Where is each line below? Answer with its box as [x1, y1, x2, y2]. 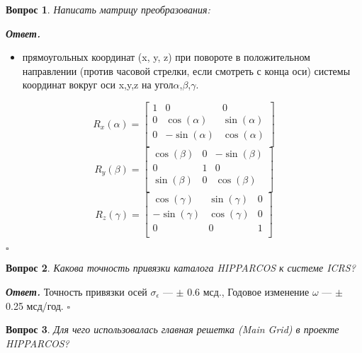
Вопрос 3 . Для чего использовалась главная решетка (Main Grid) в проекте [6, 322, 339, 337]
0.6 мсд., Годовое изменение [187, 284, 310, 299]
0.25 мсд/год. [6, 298, 64, 313]
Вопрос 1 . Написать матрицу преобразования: [6, 2, 210, 16]
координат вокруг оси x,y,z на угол [22, 77, 174, 92]
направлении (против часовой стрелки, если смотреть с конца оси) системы [22, 63, 351, 78]
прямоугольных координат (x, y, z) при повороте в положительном [22, 50, 310, 64]
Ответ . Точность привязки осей [6, 284, 147, 299]
